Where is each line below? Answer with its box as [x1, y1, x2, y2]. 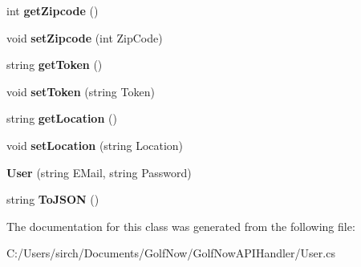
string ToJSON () [6, 191, 99, 208]
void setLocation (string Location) [6, 136, 184, 153]
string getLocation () [6, 110, 117, 127]
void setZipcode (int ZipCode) [6, 29, 163, 46]
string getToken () [6, 56, 103, 73]
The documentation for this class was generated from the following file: [6, 217, 355, 234]
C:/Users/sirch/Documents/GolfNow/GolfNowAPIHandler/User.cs [6, 245, 335, 261]
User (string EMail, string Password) [6, 164, 192, 180]
